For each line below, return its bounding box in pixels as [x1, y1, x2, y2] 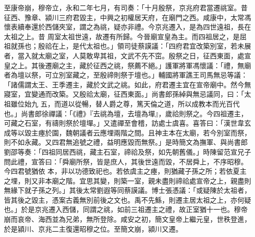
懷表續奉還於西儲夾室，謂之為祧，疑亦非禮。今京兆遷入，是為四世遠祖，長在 [4, 22, 251, 32]
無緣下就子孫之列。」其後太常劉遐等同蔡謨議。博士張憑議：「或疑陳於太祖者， [4, 185, 251, 195]
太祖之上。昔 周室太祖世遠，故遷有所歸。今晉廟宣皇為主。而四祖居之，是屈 [4, 31, 247, 41]
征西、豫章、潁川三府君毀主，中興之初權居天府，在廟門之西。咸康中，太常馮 [4, 12, 251, 22]
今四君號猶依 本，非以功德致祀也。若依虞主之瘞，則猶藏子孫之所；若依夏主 [4, 166, 247, 176]
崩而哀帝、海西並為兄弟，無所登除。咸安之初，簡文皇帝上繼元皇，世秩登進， [4, 214, 251, 224]
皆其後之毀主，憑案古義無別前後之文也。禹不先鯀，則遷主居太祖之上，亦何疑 [4, 194, 251, 205]
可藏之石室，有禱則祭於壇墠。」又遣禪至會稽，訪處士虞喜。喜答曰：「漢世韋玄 [4, 118, 251, 128]
